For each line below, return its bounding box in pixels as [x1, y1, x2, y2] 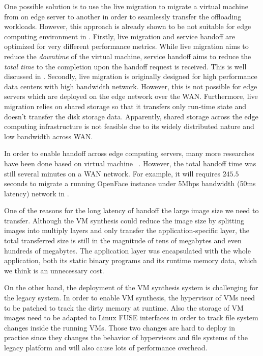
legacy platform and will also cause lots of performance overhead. [4, 342, 208, 352]
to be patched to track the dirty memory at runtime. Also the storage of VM [4, 302, 244, 313]
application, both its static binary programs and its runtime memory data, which [4, 255, 257, 266]
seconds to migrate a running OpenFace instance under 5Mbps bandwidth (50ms [4, 178, 256, 189]
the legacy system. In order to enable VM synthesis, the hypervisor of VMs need [4, 292, 255, 303]
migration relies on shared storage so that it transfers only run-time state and [4, 100, 247, 111]
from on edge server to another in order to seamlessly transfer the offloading [4, 11, 242, 21]
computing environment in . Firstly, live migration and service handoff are [4, 31, 236, 41]
